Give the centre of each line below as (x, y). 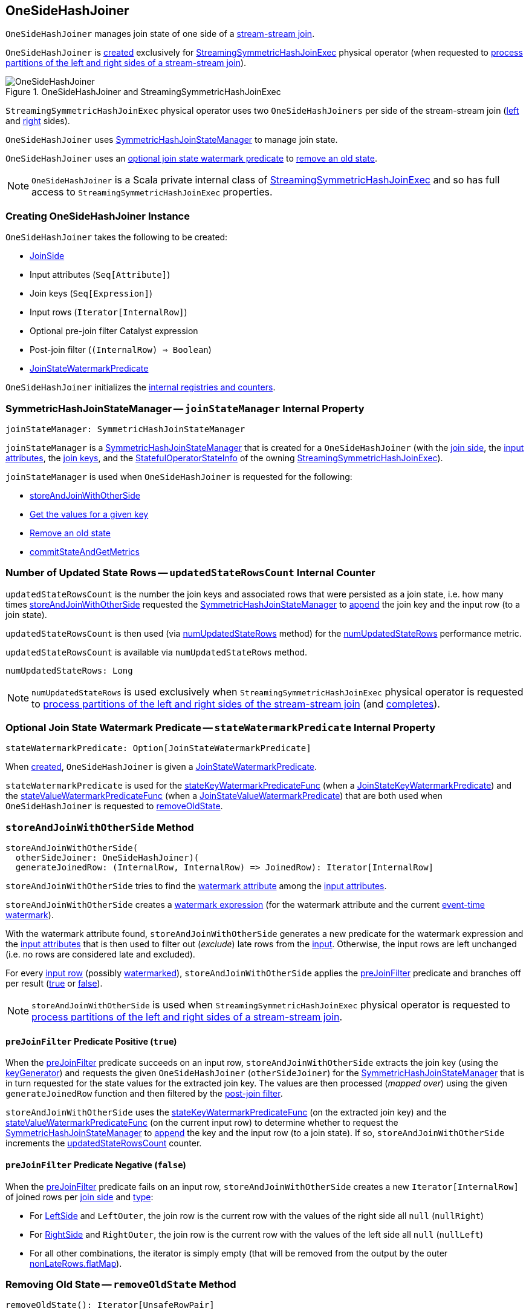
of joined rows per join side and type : (80, 1197)
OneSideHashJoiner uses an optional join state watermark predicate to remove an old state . (191, 159)
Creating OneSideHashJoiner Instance (98, 216)
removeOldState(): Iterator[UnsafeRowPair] (110, 1305)
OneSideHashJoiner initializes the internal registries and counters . (141, 387)
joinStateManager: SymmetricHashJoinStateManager (125, 429)
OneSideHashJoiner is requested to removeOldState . (114, 806)
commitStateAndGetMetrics (85, 551)
